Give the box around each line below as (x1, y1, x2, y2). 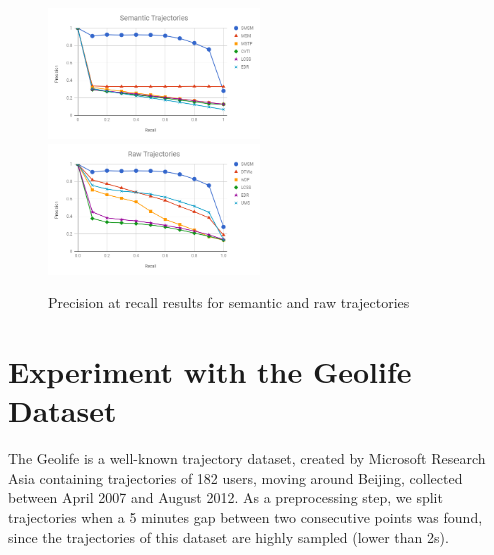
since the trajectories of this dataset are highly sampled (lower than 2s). (8, 526, 449, 547)
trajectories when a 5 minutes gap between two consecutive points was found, (8, 507, 483, 528)
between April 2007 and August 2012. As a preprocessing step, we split (8, 487, 443, 508)
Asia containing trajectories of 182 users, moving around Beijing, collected (8, 467, 463, 488)
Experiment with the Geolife (8, 351, 412, 392)
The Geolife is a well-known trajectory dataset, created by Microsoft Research (8, 448, 486, 469)
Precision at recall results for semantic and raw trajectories (48, 292, 410, 313)
